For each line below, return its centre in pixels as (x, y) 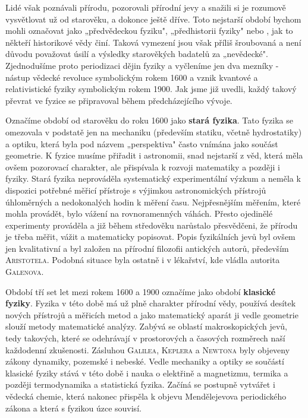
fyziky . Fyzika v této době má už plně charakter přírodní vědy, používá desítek (151, 303)
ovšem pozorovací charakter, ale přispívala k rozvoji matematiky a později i (143, 167)
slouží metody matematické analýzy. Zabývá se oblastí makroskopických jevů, (146, 326)
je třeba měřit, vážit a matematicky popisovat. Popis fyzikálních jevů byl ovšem (150, 237)
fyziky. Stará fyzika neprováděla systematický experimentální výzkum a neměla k (153, 178)
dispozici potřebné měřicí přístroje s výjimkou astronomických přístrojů (136, 190)
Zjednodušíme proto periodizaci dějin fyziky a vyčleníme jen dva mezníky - (142, 65)
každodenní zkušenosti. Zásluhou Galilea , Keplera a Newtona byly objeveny (148, 349)
